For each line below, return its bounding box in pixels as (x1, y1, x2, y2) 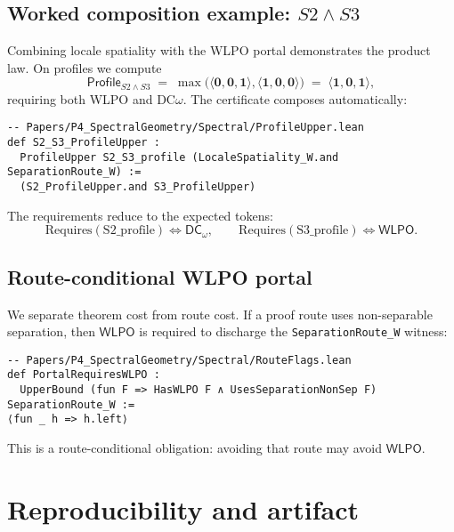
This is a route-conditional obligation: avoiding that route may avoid (7, 439, 383, 457)
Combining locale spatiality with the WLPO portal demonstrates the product (7, 41, 431, 60)
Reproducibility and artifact (7, 490, 359, 527)
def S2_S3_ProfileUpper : (7, 136, 160, 149)
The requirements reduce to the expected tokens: (7, 206, 273, 224)
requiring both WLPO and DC (7, 89, 175, 108)
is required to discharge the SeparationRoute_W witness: (139, 322, 448, 341)
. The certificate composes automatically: (182, 89, 408, 108)
